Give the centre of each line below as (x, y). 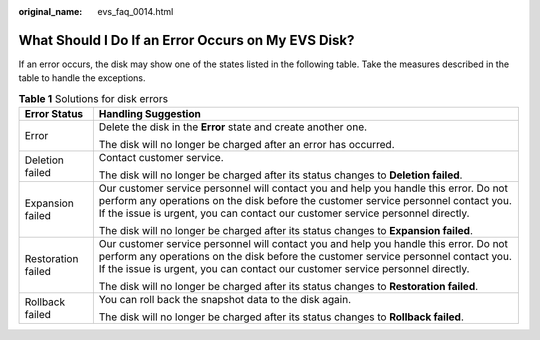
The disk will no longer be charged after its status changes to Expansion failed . (286, 231)
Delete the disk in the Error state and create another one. (233, 127)
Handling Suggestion (150, 114)
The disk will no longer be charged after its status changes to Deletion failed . (280, 175)
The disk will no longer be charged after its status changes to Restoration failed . (288, 287)
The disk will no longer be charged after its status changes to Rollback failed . (281, 317)
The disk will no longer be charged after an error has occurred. (246, 145)
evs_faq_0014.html (135, 11)
